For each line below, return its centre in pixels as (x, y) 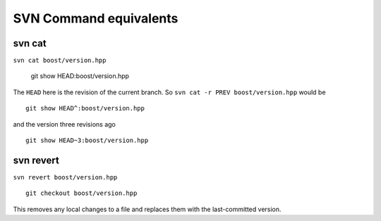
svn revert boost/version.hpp (65, 177)
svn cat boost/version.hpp (60, 61)
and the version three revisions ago (64, 124)
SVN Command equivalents (96, 18)
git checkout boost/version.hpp (81, 193)
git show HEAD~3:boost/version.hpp (87, 140)
